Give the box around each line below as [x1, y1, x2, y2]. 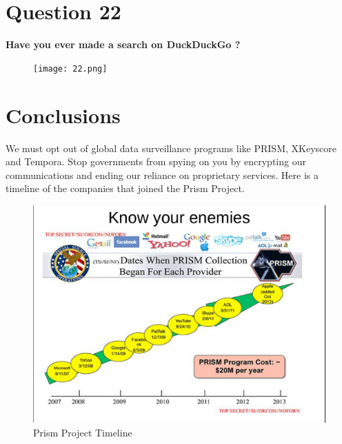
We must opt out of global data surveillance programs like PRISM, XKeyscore [6, 140, 336, 155]
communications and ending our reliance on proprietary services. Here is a [6, 167, 319, 182]
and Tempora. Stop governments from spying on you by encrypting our [6, 154, 306, 169]
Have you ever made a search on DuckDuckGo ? [6, 37, 241, 52]
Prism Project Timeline [33, 425, 132, 439]
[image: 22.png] [33, 63, 108, 74]
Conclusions [6, 101, 121, 129]
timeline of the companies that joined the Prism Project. [6, 181, 245, 195]
